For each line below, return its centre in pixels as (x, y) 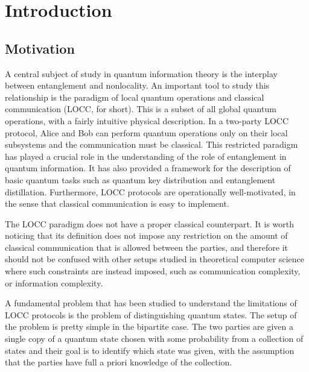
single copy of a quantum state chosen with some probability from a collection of (154, 339)
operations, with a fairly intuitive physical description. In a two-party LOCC (147, 120)
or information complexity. (54, 282)
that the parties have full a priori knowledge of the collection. (119, 362)
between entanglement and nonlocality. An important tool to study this (137, 85)
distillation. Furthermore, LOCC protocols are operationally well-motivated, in (150, 191)
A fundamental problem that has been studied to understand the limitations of (151, 303)
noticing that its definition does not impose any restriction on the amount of (146, 235)
